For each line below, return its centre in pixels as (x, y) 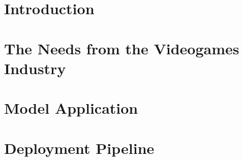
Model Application (71, 108)
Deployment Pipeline (79, 148)
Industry (35, 68)
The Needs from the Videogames (122, 48)
